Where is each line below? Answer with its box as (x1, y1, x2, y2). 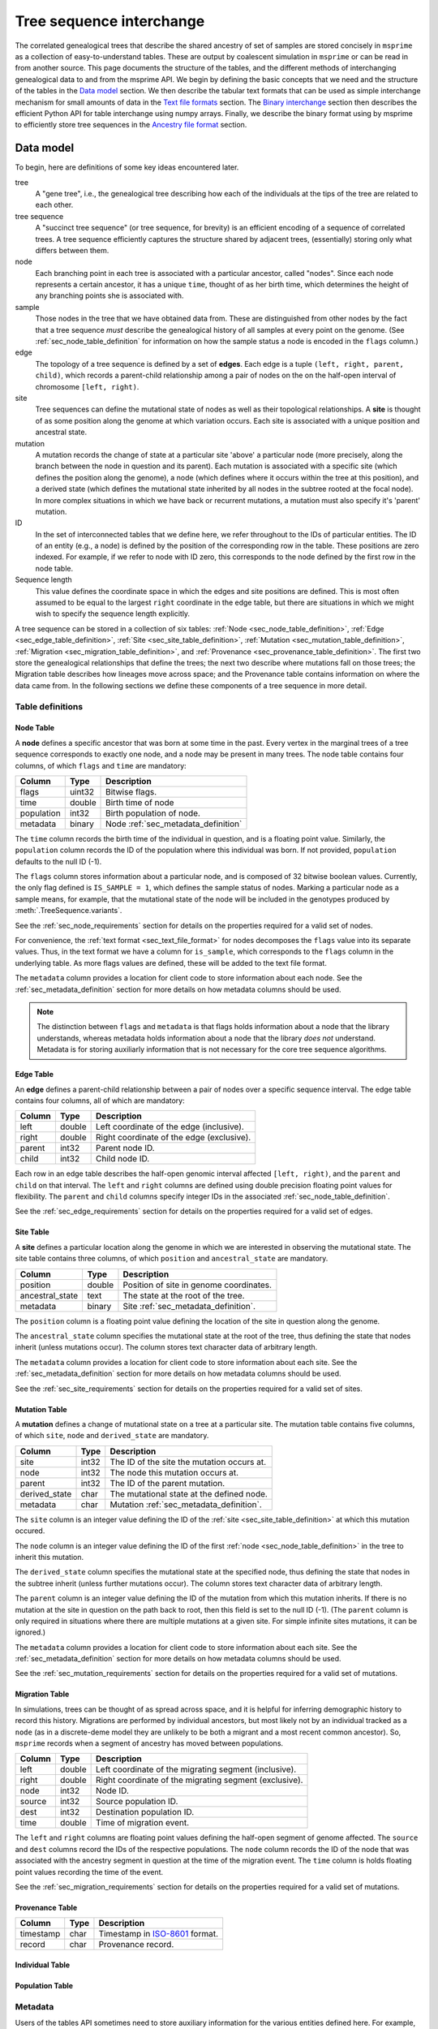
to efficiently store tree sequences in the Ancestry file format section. (15, 120, 247, 130)
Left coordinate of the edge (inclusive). (96, 1121, 245, 1132)
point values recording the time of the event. (15, 1867, 164, 1876)
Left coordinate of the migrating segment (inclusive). (96, 1764, 297, 1775)
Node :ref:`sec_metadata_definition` (105, 818, 243, 829)
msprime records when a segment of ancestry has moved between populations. (15, 1738, 284, 1748)
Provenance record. (98, 1939, 174, 1950)
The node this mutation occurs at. (109, 1467, 239, 1478)
